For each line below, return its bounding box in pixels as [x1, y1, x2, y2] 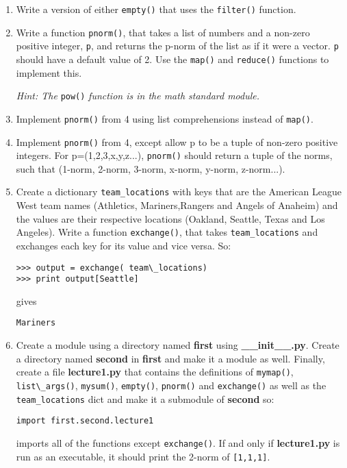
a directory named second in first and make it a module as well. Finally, [16, 351, 325, 365]
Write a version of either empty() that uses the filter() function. [16, 2, 296, 16]
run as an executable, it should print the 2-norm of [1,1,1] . [16, 449, 270, 463]
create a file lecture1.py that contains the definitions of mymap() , [16, 365, 294, 379]
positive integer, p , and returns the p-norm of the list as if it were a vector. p [16, 38, 339, 53]
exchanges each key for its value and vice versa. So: [16, 238, 231, 252]
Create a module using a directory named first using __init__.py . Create [16, 338, 339, 352]
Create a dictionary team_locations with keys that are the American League [16, 184, 342, 199]
